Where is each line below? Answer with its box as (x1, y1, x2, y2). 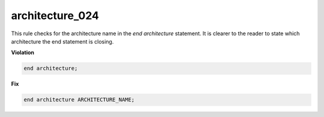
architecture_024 (11, 9, 99, 22)
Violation (11, 49, 34, 56)
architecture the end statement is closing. (11, 38, 114, 45)
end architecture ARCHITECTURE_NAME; (23, 96, 135, 103)
